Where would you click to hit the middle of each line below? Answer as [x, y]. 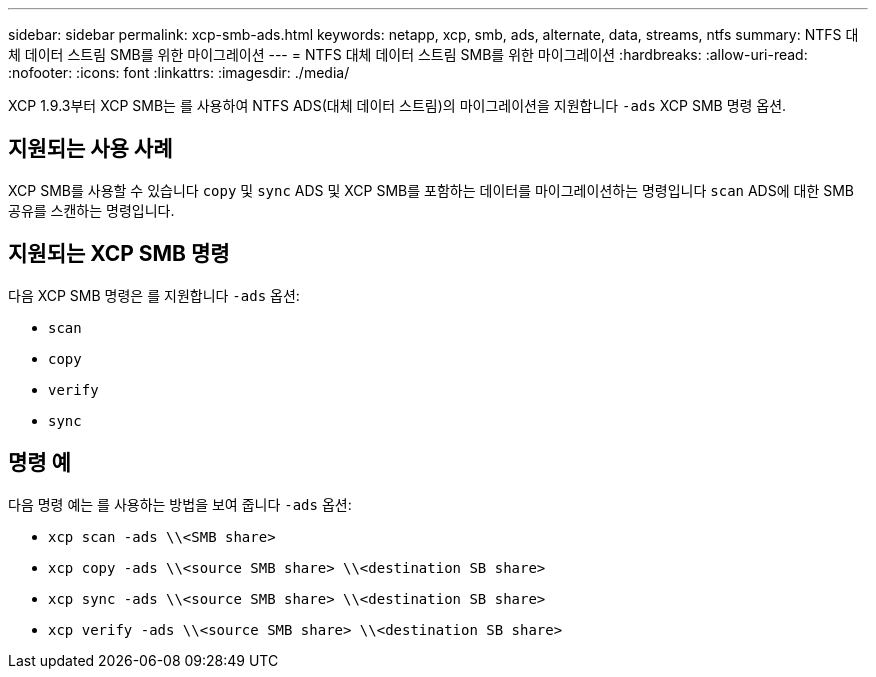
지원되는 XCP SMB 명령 [119, 254]
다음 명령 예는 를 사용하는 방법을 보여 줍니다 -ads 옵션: [180, 504]
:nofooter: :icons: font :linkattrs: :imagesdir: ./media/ [179, 72]
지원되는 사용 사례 [90, 149]
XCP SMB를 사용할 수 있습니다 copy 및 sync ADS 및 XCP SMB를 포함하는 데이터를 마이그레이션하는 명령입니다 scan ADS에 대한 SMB [431, 190]
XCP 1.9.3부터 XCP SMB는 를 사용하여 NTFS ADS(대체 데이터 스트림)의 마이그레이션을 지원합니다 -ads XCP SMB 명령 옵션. [397, 105]
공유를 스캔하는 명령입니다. [91, 210]
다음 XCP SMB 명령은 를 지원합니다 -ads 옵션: [154, 295]
